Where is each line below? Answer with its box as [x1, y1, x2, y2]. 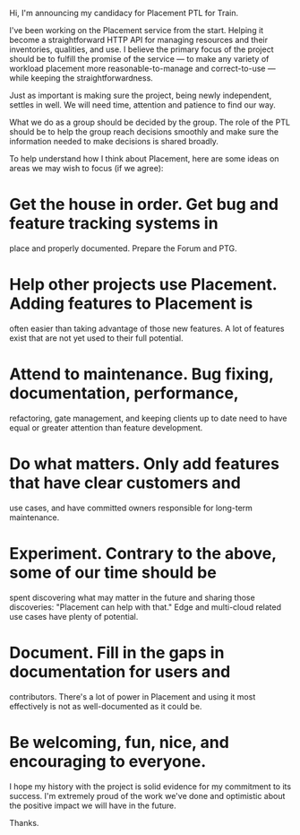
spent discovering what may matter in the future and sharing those [9, 592, 255, 603]
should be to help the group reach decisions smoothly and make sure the [9, 126, 279, 137]
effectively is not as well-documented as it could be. [9, 700, 202, 711]
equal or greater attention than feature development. [9, 422, 203, 433]
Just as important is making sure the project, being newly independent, [9, 90, 272, 100]
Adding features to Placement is [9, 293, 253, 314]
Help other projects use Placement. [9, 274, 278, 295]
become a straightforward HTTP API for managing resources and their [9, 35, 269, 45]
